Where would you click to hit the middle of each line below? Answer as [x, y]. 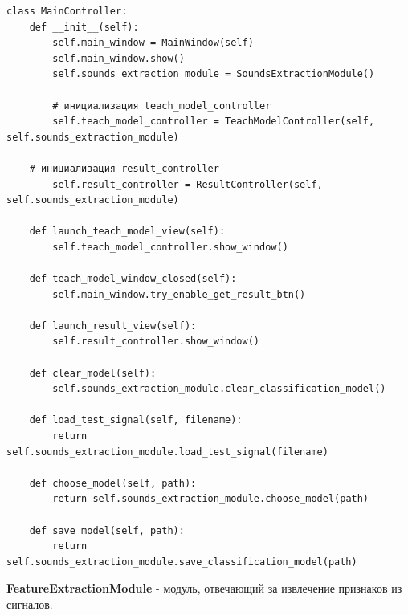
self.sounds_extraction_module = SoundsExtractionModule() [214, 74]
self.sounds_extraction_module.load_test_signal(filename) [167, 452]
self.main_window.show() [118, 58]
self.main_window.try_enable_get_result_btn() [179, 294]
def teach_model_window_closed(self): [133, 279]
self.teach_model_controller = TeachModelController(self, [214, 122]
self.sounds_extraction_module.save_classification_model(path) [182, 562]
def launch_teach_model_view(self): [127, 232]
